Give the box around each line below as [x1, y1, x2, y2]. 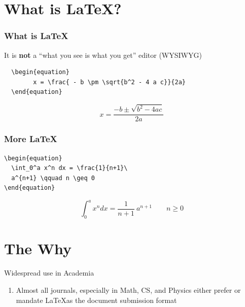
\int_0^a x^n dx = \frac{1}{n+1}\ [11, 164, 128, 172]
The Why [4, 238, 72, 259]
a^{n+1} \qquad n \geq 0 [11, 174, 95, 182]
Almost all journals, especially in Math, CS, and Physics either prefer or [16, 284, 241, 295]
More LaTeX [4, 132, 57, 145]
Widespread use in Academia [4, 267, 94, 278]
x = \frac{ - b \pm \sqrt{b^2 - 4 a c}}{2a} [33, 78, 186, 86]
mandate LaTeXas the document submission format [16, 294, 177, 305]
